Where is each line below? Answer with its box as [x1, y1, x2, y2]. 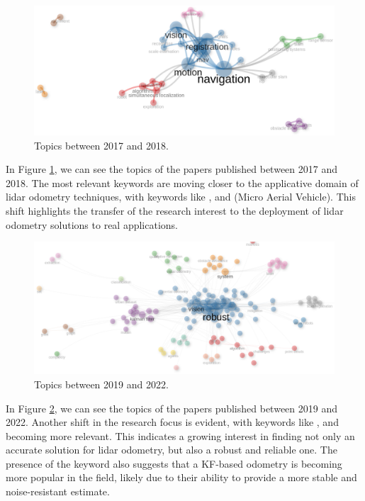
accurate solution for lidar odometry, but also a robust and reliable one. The [6, 442, 337, 457]
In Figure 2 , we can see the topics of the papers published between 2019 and [6, 400, 337, 415]
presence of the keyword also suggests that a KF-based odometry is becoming [6, 456, 342, 471]
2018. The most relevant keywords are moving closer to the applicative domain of [6, 175, 359, 190]
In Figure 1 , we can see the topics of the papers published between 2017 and [6, 162, 337, 176]
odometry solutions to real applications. [6, 217, 178, 232]
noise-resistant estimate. [6, 484, 110, 499]
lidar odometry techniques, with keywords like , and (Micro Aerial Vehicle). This [6, 189, 356, 204]
